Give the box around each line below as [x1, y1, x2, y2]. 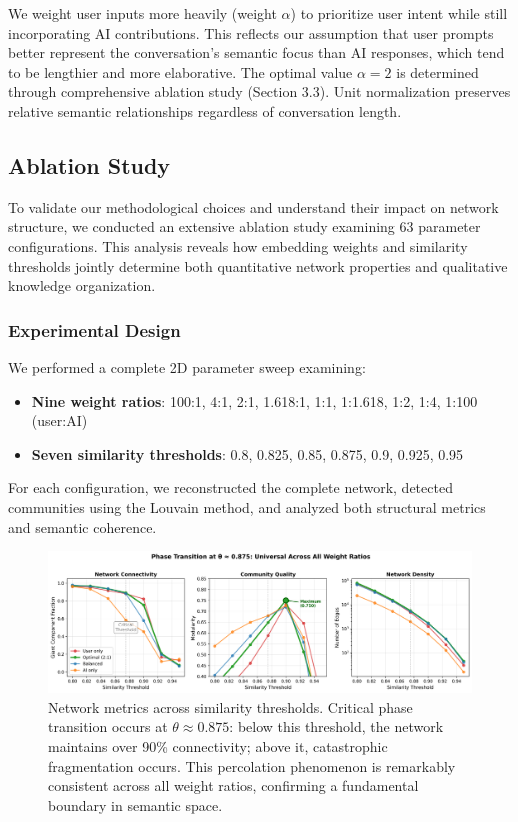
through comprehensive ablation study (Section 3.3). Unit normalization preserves [8, 81, 511, 102]
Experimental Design [8, 317, 181, 342]
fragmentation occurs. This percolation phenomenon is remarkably [48, 755, 456, 776]
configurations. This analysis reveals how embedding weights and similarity [8, 235, 468, 256]
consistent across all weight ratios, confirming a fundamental [48, 775, 419, 796]
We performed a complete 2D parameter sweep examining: [8, 356, 366, 377]
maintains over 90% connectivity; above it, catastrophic [48, 735, 388, 756]
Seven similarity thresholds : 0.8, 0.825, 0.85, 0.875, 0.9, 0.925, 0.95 [31, 443, 464, 464]
